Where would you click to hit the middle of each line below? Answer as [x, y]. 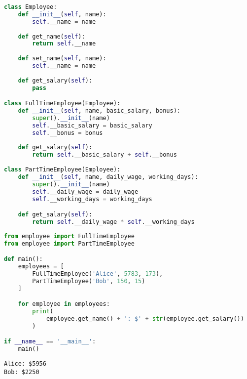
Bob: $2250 [22, 372]
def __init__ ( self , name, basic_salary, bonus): [99, 111]
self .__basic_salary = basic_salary [92, 125]
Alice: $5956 [25, 364]
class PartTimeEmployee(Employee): [62, 170]
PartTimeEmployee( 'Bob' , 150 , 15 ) [89, 281]
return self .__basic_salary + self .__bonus [105, 155]
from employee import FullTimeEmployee [69, 236]
